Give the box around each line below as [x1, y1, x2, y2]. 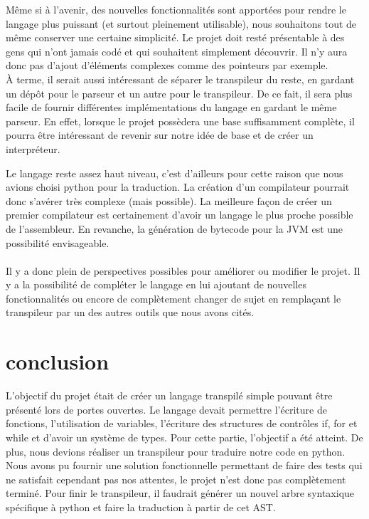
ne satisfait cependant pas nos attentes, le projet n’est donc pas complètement [6, 471, 346, 486]
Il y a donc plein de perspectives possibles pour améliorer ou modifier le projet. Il [6, 263, 360, 278]
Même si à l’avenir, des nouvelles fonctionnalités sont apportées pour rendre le [6, 2, 346, 16]
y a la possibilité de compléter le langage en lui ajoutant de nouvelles [6, 277, 306, 292]
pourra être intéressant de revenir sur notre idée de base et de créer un [6, 127, 314, 142]
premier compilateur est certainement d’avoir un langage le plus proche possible [6, 207, 353, 222]
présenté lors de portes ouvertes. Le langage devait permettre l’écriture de [6, 402, 327, 416]
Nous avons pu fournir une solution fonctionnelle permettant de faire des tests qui [6, 458, 363, 473]
